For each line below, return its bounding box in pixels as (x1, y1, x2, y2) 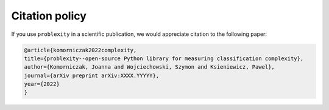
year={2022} (24, 81, 60, 88)
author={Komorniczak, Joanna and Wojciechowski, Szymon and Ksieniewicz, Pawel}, (24, 64, 275, 70)
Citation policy (11, 9, 87, 22)
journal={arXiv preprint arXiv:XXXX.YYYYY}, (24, 72, 160, 79)
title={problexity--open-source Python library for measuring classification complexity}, (24, 55, 304, 62)
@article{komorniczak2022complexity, (24, 46, 137, 53)
